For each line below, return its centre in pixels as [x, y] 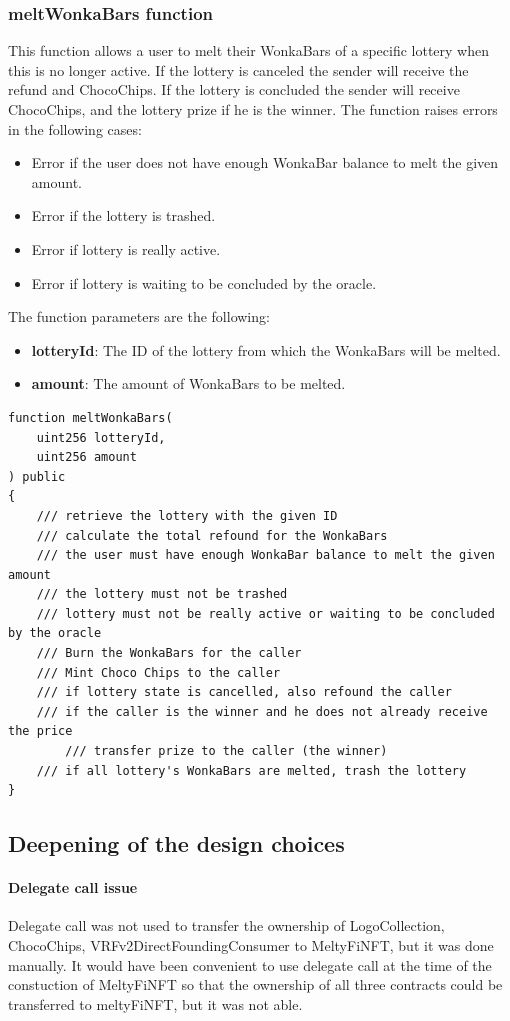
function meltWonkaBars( [90, 417]
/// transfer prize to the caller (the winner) [226, 751]
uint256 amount [86, 457]
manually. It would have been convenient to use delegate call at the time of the [250, 964]
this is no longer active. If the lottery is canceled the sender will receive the [238, 69]
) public [37, 476]
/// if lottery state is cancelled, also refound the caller [244, 692]
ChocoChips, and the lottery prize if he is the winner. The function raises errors [253, 109]
